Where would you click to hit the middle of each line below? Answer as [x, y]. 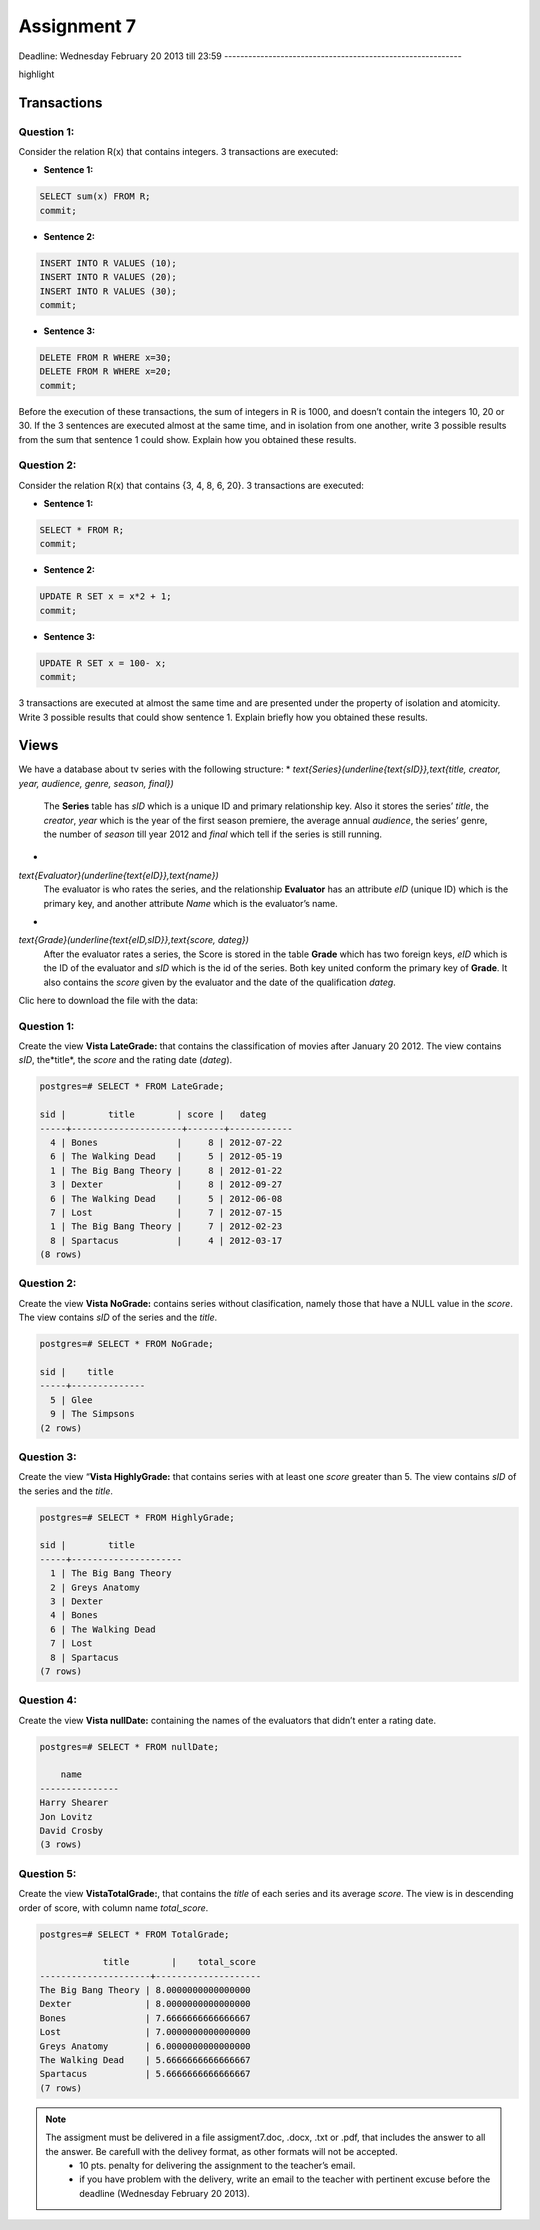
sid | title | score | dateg [153, 1114]
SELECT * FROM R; [82, 530]
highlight [36, 74]
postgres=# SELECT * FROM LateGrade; [132, 1086]
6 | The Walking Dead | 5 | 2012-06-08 [166, 1198]
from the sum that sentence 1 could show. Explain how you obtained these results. [187, 439]
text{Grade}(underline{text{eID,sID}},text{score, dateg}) [134, 940]
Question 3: [47, 1457]
